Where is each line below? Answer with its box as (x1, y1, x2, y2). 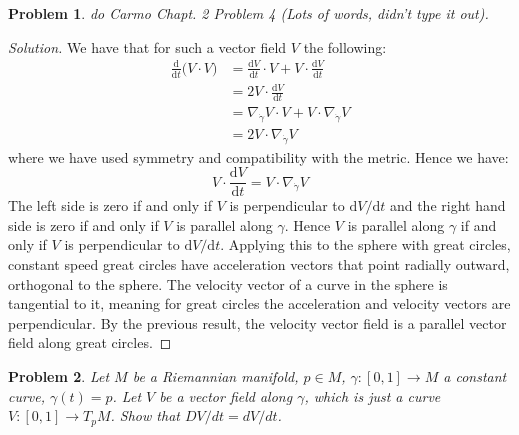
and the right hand (389, 195, 506, 216)
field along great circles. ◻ (8, 332, 172, 353)
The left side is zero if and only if (8, 195, 212, 216)
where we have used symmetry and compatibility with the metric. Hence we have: (8, 146, 509, 167)
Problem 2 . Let (8, 366, 110, 386)
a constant (443, 366, 507, 386)
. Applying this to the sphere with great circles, (220, 234, 511, 255)
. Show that (110, 405, 180, 426)
